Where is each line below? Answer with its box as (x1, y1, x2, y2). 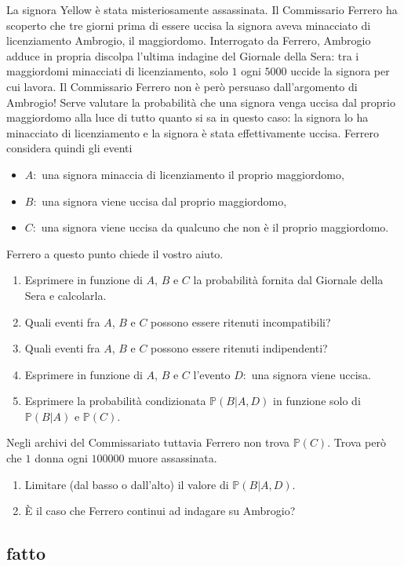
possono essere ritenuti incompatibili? (151, 313, 331, 330)
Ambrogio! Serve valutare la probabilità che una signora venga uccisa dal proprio (6, 93, 395, 110)
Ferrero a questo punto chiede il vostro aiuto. (6, 245, 224, 261)
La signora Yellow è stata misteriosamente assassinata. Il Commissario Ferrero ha (6, 2, 398, 17)
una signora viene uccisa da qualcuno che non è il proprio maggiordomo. (41, 219, 389, 236)
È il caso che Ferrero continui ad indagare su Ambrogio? (24, 502, 296, 519)
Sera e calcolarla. (24, 287, 107, 303)
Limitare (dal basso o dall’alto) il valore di (24, 476, 229, 492)
